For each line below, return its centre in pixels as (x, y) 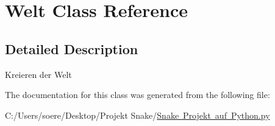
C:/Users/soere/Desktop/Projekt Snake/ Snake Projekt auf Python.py (137, 115)
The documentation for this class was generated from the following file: (137, 95)
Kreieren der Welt (38, 74)
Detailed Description (72, 48)
